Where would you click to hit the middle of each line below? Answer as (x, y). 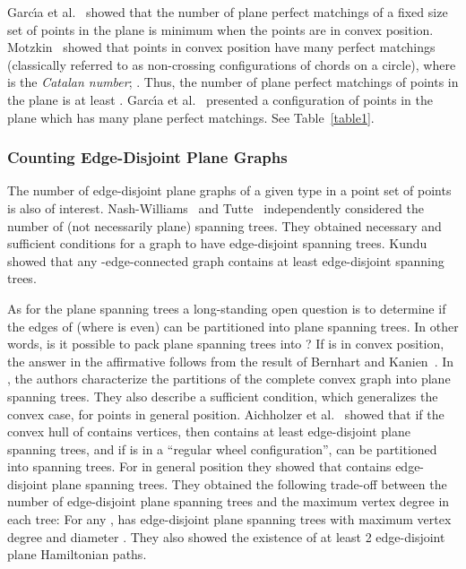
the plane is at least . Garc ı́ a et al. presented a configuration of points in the (220, 99)
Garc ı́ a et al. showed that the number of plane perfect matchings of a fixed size (228, 12)
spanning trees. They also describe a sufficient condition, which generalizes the (223, 396)
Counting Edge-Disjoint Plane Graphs (147, 157)
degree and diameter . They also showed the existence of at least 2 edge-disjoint (226, 536)
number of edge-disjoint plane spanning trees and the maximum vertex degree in (229, 501)
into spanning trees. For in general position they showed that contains (199, 466)
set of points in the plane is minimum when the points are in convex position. (220, 29)
